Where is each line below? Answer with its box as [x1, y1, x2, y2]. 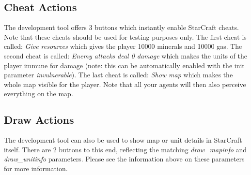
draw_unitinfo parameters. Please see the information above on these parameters [4, 154, 245, 164]
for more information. [4, 163, 68, 173]
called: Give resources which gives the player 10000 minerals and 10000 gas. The [4, 41, 242, 51]
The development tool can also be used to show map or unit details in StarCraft [4, 135, 242, 145]
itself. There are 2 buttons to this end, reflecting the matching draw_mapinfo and [4, 144, 247, 154]
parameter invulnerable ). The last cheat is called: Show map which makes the [4, 70, 233, 80]
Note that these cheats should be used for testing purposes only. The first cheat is [4, 31, 247, 42]
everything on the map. [4, 88, 73, 99]
